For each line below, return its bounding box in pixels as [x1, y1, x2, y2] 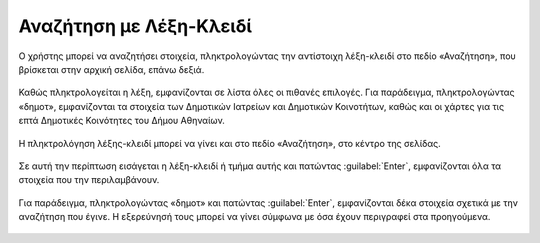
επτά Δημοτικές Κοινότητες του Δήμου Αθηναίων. [18, 115, 225, 127]
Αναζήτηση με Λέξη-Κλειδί [18, 15, 252, 37]
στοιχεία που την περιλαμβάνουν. [18, 174, 160, 186]
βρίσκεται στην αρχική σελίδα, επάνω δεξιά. [18, 63, 205, 75]
